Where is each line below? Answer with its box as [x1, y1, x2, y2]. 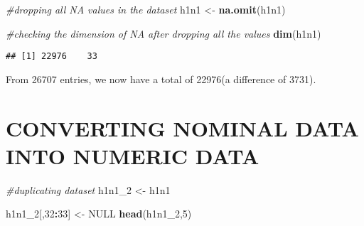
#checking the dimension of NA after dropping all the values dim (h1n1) [6, 26, 321, 41]
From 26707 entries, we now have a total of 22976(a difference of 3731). [6, 71, 316, 86]
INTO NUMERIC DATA [6, 141, 259, 170]
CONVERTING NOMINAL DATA [6, 113, 359, 142]
